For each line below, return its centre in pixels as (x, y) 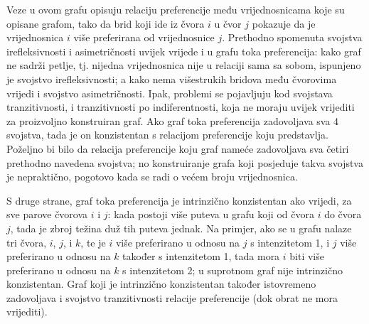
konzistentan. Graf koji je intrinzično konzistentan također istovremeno (161, 284)
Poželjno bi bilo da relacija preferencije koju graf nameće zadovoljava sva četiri (178, 148)
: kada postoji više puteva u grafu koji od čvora (211, 214)
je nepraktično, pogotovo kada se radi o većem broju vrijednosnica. (152, 177)
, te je (93, 242)
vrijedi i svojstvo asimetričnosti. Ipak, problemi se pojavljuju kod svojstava (170, 93)
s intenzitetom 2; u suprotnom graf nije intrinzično (232, 270)
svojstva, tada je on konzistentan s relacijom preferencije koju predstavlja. (167, 135)
